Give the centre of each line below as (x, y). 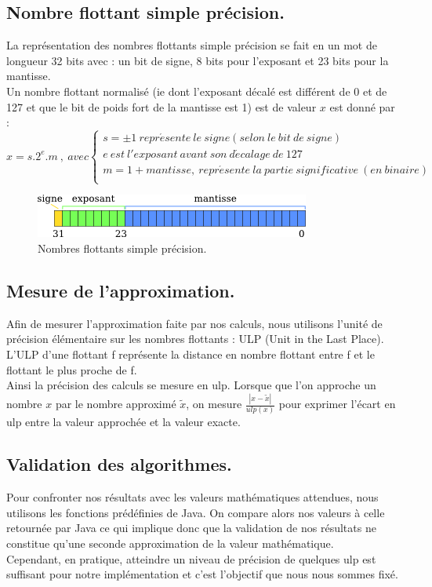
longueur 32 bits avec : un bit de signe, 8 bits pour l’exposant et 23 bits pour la (198, 60)
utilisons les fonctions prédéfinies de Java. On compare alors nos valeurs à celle (196, 512)
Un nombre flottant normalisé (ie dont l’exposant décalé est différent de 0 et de (197, 91)
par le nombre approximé (116, 404)
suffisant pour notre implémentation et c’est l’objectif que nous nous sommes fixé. (202, 574)
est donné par (362, 106)
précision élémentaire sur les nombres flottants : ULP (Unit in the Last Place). (195, 339)
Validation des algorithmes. (119, 464)
